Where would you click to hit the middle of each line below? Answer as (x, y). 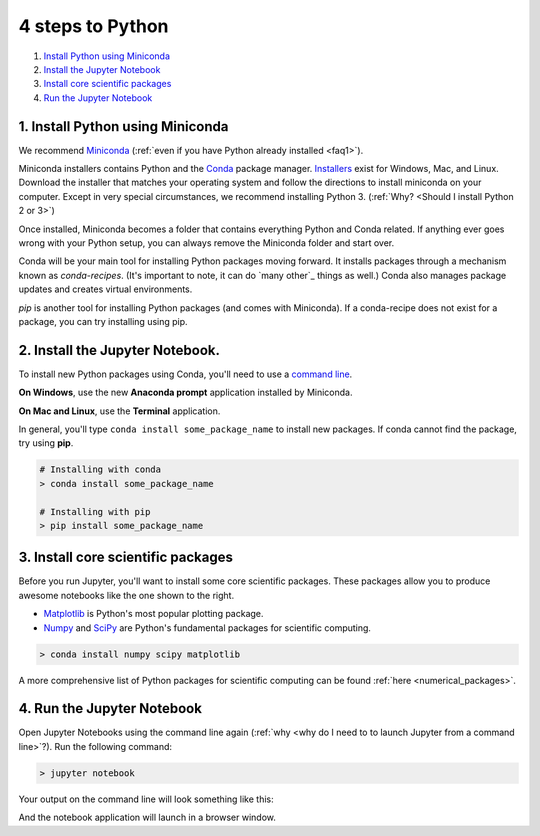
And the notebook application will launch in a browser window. (147, 817)
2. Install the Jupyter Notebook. (119, 350)
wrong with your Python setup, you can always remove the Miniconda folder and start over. (206, 242)
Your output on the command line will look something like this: (146, 799)
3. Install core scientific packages (126, 557)
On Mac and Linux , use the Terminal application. (119, 411)
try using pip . (46, 443)
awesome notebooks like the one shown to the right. (126, 595)
